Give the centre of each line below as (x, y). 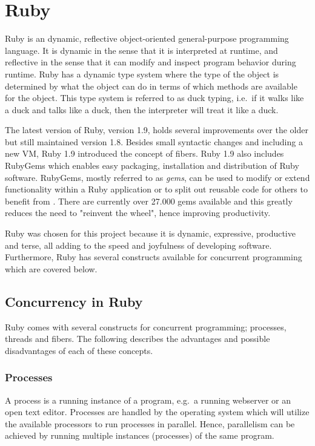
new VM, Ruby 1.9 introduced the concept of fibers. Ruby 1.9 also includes (144, 153)
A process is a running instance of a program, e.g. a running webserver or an (148, 400)
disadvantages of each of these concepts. (79, 350)
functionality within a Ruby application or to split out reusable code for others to (156, 189)
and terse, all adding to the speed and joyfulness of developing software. (138, 245)
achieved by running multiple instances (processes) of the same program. (140, 435)
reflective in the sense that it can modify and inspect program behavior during (151, 62)
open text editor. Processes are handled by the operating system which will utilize (157, 412)
